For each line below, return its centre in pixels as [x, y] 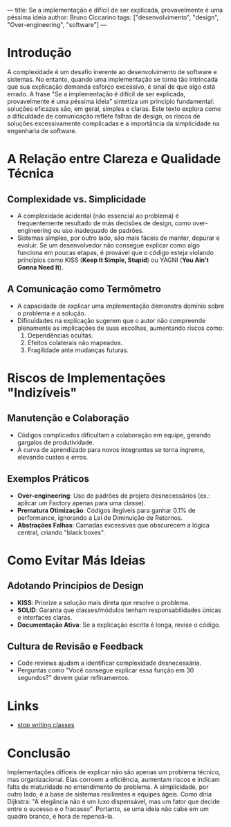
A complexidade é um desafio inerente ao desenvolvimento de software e [112, 71]
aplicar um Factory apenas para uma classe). [81, 503]
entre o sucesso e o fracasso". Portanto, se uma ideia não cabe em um [108, 809]
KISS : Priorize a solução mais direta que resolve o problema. [103, 602]
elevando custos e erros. [53, 457]
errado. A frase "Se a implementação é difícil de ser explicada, [96, 94]
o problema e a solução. [52, 313]
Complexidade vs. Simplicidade [77, 199]
